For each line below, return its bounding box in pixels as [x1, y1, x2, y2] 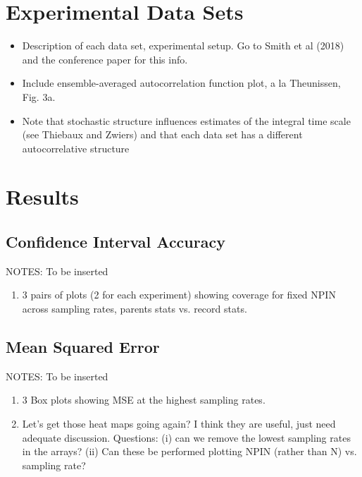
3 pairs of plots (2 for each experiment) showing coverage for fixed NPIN [22, 287, 336, 302]
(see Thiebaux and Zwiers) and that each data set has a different [22, 127, 303, 142]
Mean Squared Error [6, 336, 160, 358]
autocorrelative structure [22, 140, 130, 155]
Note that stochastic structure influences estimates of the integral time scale [22, 113, 351, 128]
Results [6, 182, 79, 211]
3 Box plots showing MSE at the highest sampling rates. [22, 392, 266, 407]
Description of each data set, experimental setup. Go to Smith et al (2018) [22, 38, 344, 53]
